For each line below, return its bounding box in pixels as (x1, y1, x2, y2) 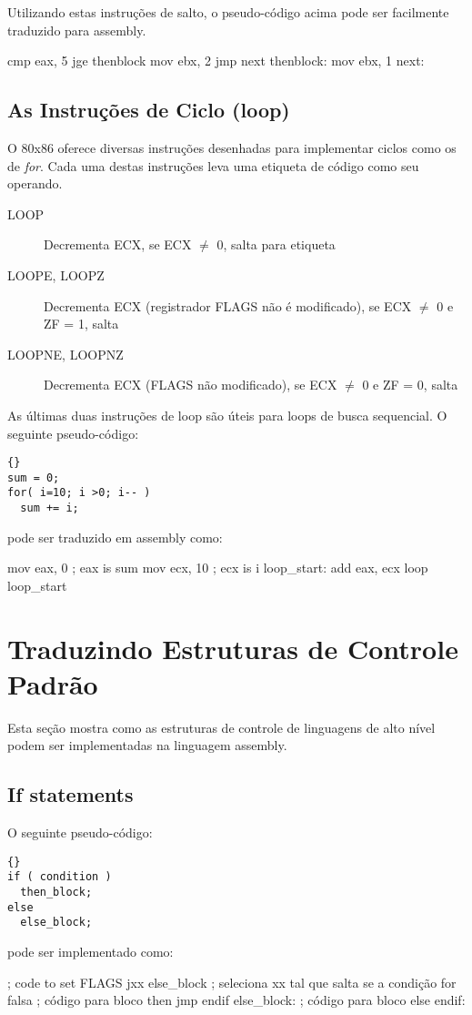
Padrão (7, 665, 98, 702)
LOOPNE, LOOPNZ (7, 344, 124, 363)
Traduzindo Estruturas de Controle (7, 629, 458, 666)
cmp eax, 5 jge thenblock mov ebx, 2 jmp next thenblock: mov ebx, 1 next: (7, 51, 425, 70)
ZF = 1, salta (44, 314, 119, 333)
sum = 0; (7, 471, 60, 484)
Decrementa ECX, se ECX (44, 235, 192, 254)
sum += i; (20, 502, 79, 515)
